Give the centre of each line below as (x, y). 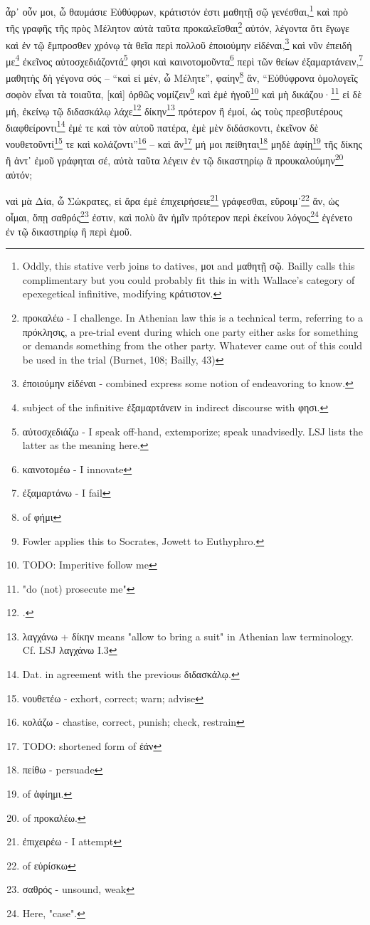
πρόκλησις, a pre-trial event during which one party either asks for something (190, 331)
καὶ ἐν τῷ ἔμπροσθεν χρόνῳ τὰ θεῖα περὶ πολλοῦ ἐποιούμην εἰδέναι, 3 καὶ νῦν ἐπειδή (179, 43)
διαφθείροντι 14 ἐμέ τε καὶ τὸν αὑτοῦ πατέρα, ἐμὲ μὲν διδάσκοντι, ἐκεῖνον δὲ (162, 126)
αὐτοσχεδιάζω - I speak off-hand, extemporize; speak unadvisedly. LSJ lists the (192, 431)
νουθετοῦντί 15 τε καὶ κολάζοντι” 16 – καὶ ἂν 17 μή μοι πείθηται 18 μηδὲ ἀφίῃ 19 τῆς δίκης (184, 143)
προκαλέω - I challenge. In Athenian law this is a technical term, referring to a (193, 317)
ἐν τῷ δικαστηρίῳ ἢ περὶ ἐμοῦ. (69, 231)
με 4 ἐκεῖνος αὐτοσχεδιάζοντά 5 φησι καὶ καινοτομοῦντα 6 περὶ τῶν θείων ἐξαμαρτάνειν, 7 (185, 60)
